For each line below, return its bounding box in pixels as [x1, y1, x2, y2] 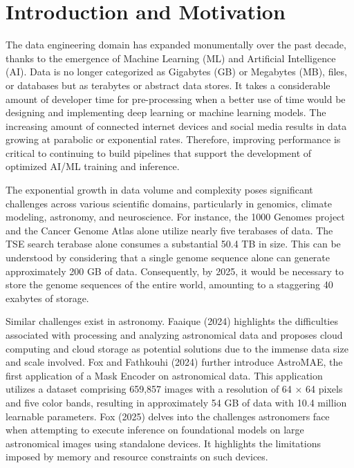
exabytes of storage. [6, 290, 89, 305]
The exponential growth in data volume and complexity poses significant [6, 182, 313, 197]
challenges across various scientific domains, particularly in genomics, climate [6, 196, 332, 210]
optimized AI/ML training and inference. [6, 159, 180, 174]
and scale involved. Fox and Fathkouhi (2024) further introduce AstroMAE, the [6, 355, 343, 369]
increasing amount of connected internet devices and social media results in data [6, 118, 347, 133]
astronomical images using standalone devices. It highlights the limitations [6, 436, 321, 450]
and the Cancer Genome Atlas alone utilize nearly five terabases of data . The [6, 223, 333, 237]
